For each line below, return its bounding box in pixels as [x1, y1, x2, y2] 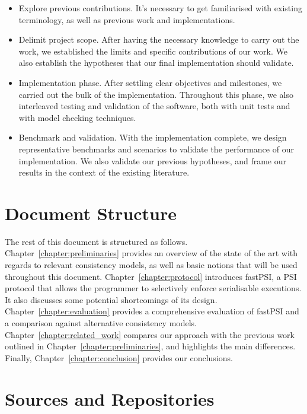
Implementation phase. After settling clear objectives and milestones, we [18, 76, 282, 88]
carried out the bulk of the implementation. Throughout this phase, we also [18, 88, 293, 100]
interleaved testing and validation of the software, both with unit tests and [18, 100, 290, 112]
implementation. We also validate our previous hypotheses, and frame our [18, 154, 287, 167]
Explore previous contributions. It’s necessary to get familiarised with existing [18, 2, 302, 14]
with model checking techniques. [18, 111, 136, 123]
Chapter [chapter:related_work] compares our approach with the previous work [5, 328, 295, 340]
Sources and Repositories [5, 386, 215, 410]
